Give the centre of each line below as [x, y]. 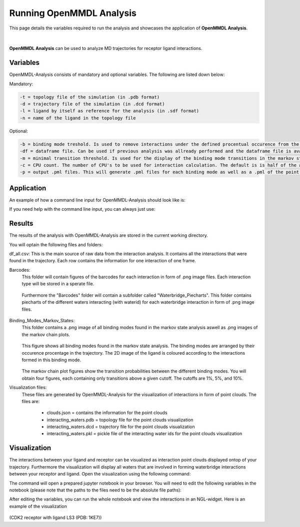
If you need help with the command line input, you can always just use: [82, 209]
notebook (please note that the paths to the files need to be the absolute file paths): [95, 490]
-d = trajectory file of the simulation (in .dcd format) [92, 104]
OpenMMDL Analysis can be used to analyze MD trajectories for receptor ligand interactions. [106, 48]
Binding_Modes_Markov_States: [42, 321]
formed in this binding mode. [51, 360]
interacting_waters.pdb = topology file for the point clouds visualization [120, 420]
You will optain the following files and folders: [56, 244]
